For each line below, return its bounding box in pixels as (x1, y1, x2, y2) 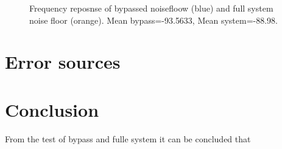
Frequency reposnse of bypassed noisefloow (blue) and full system (29, 2, 273, 14)
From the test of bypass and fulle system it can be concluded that (5, 132, 251, 145)
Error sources (5, 49, 121, 74)
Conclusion (5, 97, 99, 122)
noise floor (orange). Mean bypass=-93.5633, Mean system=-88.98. (29, 13, 278, 26)
